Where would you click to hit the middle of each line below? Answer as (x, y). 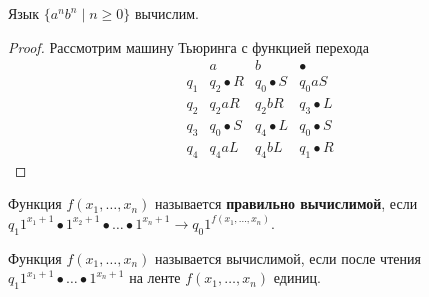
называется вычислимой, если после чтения (288, 257)
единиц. (297, 277)
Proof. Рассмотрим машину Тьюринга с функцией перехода (188, 46)
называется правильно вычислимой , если (286, 203)
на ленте (155, 277)
